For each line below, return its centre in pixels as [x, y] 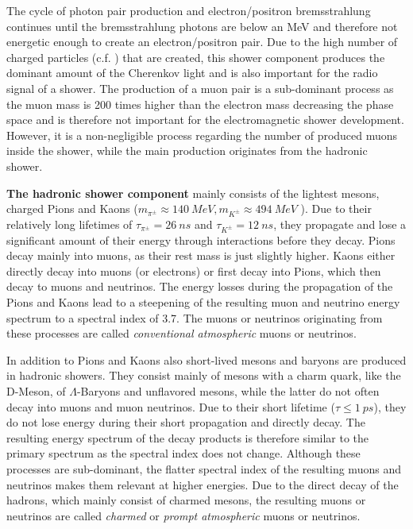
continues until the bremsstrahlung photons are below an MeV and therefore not [202, 26]
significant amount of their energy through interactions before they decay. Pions [201, 239]
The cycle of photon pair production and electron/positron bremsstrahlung [189, 10]
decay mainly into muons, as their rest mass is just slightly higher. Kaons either [201, 255]
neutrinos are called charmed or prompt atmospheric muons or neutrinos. [183, 515]
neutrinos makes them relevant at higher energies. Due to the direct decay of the [203, 484]
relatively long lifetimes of [69, 224]
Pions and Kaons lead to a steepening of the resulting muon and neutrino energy [203, 302]
